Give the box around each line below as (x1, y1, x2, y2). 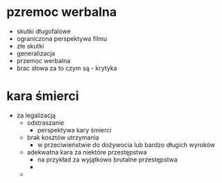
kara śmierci (6, 88, 79, 104)
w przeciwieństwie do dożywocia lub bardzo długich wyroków (37, 140, 216, 149)
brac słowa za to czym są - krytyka (16, 64, 117, 72)
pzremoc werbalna (6, 4, 117, 20)
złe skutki (16, 42, 44, 50)
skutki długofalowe (16, 27, 71, 35)
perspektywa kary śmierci (37, 125, 112, 134)
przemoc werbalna (16, 56, 71, 64)
